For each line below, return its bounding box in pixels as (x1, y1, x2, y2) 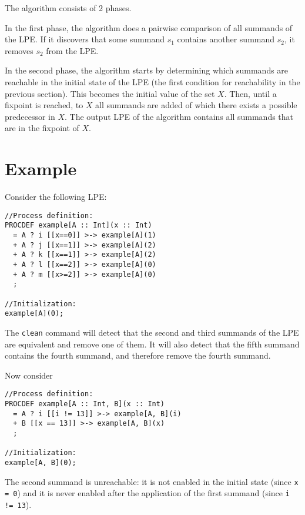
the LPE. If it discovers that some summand (5, 33, 165, 45)
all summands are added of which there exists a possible (95, 99, 297, 111)
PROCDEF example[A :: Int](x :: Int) (5, 221, 152, 230)
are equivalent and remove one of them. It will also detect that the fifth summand (5, 337, 300, 350)
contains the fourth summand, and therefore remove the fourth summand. (5, 349, 271, 362)
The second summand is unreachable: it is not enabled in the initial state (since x (5, 475, 299, 487)
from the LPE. (46, 44, 99, 56)
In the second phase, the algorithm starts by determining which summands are (5, 64, 289, 76)
